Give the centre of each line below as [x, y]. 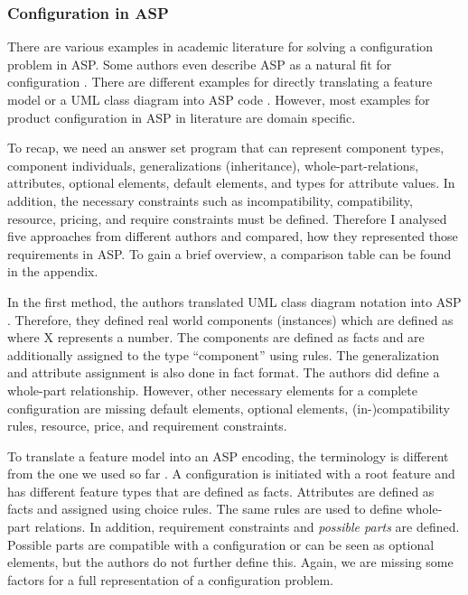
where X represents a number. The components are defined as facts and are [216, 337]
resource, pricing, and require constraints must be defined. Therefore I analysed [227, 218]
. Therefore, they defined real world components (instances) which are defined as [230, 319]
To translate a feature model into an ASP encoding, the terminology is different [228, 456]
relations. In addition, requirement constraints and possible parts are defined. [247, 527]
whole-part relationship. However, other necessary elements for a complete [212, 390]
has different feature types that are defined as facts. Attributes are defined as [221, 491]
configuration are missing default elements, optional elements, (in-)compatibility [229, 408]
